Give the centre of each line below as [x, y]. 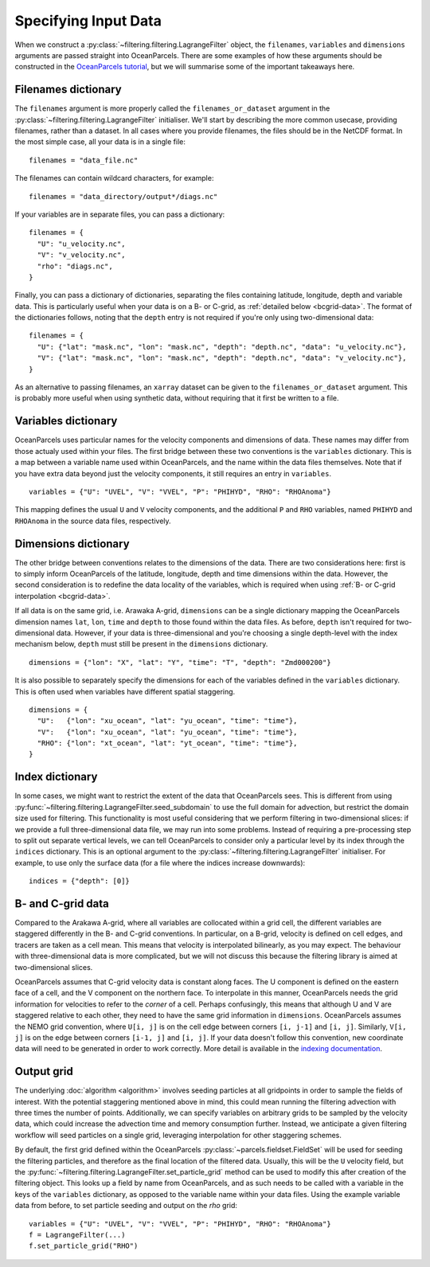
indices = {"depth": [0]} [80, 881]
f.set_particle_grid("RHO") [84, 1246]
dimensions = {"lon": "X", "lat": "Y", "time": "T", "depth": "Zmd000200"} [180, 662]
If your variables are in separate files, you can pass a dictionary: [120, 214]
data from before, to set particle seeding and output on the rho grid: [126, 1206]
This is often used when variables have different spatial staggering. [125, 691]
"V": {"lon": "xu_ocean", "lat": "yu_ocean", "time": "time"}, [167, 732]
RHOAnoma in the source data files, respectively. [93, 521]
